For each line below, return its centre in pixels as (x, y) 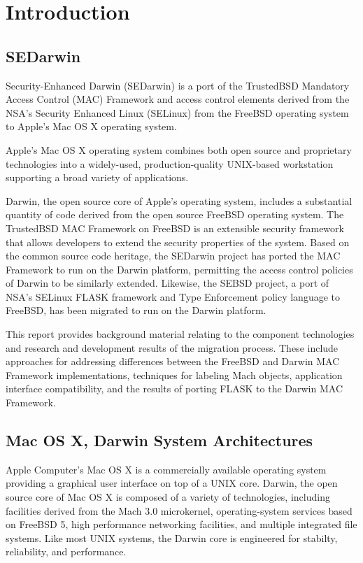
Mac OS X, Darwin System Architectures (159, 440)
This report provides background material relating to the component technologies (180, 334)
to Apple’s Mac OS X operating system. (91, 126)
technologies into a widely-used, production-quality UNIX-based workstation (170, 163)
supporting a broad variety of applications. (97, 177)
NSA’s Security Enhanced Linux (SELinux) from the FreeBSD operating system (177, 112)
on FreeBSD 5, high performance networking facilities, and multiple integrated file (181, 524)
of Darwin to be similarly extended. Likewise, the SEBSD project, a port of (168, 283)
